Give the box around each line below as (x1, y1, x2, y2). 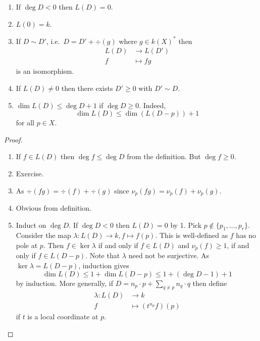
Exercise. (16, 168, 44, 178)
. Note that (85, 250, 120, 261)
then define (192, 277, 227, 288)
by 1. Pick (170, 219, 202, 230)
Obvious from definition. (16, 202, 91, 213)
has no (236, 230, 256, 240)
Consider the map (16, 230, 71, 240)
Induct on (16, 219, 46, 230)
